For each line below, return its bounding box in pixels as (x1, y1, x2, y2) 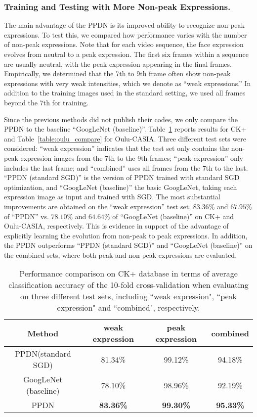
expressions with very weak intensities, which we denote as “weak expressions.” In (4, 78, 251, 88)
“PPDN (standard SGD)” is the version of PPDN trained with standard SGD (4, 172, 240, 183)
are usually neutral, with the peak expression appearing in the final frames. (4, 58, 232, 69)
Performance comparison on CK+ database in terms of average (19, 268, 238, 279)
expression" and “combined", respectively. (57, 302, 200, 314)
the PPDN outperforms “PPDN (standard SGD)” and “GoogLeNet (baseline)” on (4, 240, 253, 250)
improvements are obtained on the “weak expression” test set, (4, 201, 191, 211)
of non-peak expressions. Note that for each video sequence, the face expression (4, 39, 244, 49)
